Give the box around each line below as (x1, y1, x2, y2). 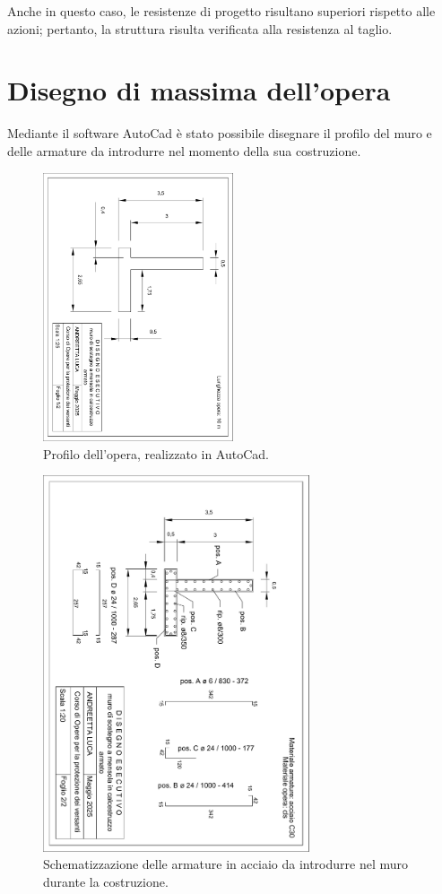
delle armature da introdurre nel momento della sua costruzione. (7, 141, 361, 160)
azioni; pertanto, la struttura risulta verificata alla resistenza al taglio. (7, 19, 393, 38)
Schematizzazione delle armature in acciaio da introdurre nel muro (43, 855, 409, 873)
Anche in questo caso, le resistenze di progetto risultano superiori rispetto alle (7, 2, 436, 20)
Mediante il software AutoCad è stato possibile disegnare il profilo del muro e (7, 124, 432, 143)
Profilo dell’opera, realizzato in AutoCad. (43, 444, 269, 463)
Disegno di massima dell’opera (7, 72, 391, 108)
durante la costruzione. (43, 872, 169, 890)
